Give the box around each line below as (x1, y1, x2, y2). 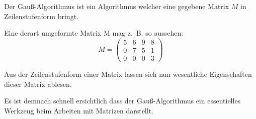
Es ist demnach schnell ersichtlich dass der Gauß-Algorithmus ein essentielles (4, 95, 241, 106)
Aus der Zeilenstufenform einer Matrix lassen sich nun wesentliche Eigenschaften (4, 68, 252, 79)
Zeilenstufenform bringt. (4, 11, 78, 21)
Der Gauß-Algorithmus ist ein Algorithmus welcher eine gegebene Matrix (4, 1, 229, 11)
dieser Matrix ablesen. (4, 78, 72, 89)
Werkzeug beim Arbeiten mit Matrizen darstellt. (4, 105, 153, 115)
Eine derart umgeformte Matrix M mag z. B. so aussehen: (4, 28, 184, 38)
